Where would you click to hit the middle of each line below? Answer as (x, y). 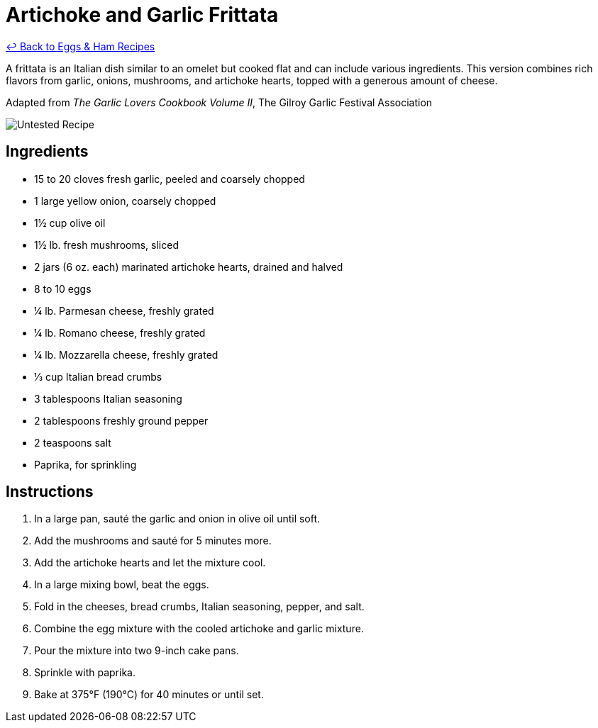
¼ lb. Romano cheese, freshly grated (120, 332)
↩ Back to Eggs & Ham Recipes (81, 46)
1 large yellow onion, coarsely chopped (125, 201)
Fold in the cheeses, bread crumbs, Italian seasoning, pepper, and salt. (199, 607)
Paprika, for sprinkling (85, 464)
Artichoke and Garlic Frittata (142, 15)
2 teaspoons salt (73, 442)
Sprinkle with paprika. (85, 673)
